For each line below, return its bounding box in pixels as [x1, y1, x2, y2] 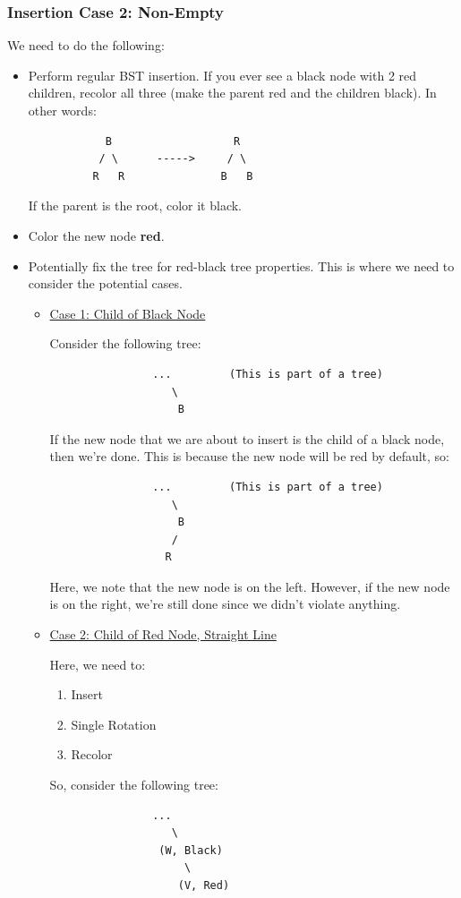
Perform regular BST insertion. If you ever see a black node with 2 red [28, 65, 417, 84]
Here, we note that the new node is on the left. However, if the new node [49, 577, 450, 595]
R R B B [92, 169, 253, 183]
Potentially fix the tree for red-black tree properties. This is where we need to [28, 256, 455, 275]
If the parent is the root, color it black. [28, 196, 242, 215]
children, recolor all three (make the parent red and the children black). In [28, 83, 437, 102]
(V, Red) [177, 879, 230, 892]
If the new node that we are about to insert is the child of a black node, [49, 429, 445, 448]
